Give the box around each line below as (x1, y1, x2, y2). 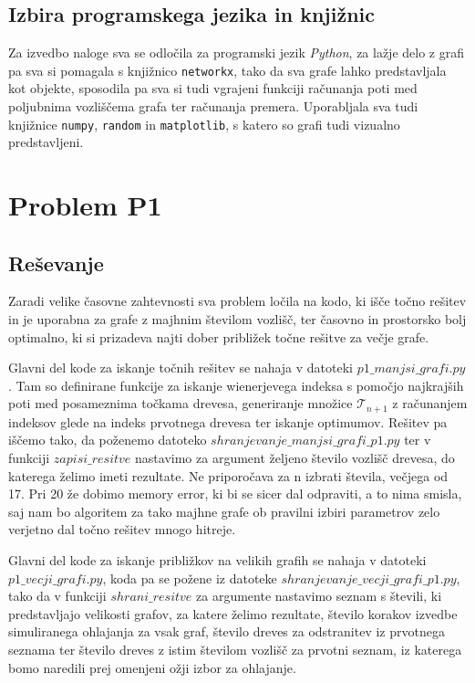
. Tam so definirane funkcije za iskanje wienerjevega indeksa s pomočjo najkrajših (8, 375, 464, 394)
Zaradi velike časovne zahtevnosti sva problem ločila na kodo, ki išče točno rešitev (8, 291, 467, 310)
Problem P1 (8, 186, 162, 224)
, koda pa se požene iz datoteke (102, 568, 277, 587)
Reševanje (8, 248, 104, 277)
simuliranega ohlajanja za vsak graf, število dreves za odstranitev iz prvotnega (8, 622, 445, 641)
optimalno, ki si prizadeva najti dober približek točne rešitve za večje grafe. (8, 327, 429, 346)
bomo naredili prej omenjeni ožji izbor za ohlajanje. (8, 657, 296, 677)
